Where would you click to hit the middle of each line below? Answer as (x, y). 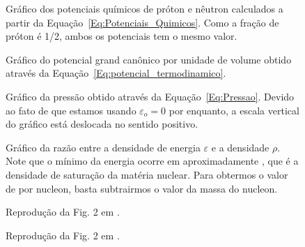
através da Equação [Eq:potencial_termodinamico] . (116, 73)
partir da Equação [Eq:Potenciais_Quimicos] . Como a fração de (142, 22)
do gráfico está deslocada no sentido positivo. (102, 124)
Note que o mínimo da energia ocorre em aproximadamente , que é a (152, 161)
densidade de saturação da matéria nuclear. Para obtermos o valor (147, 174)
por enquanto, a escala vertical (234, 110)
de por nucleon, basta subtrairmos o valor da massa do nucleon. (142, 188)
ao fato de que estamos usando (71, 110)
